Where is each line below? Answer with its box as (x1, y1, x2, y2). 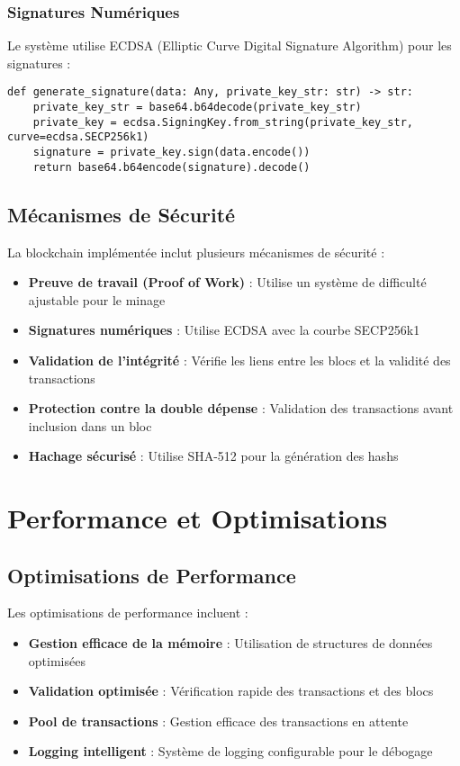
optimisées (28, 651, 86, 670)
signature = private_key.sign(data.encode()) (32, 146, 311, 159)
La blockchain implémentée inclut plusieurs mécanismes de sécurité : (7, 242, 385, 261)
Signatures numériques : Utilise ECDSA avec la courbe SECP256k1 (28, 320, 420, 339)
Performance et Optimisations (7, 500, 388, 536)
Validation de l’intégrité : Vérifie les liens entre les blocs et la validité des (28, 350, 451, 369)
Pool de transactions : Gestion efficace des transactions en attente (28, 711, 409, 730)
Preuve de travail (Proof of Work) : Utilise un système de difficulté (28, 273, 427, 292)
